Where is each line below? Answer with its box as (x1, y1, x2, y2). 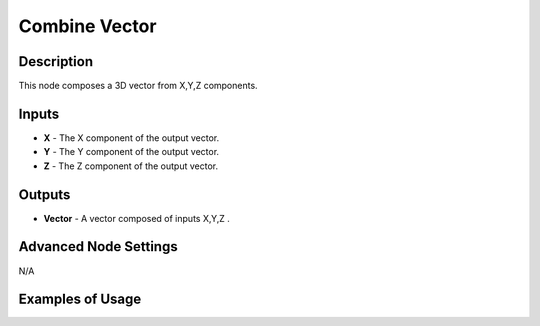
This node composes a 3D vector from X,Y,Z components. (18, 80, 259, 92)
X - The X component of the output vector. (43, 131, 220, 144)
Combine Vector (18, 15, 157, 37)
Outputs (18, 186, 71, 203)
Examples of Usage (18, 291, 142, 308)
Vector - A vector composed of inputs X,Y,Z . (43, 212, 230, 224)
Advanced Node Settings (18, 238, 179, 255)
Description (18, 53, 94, 70)
